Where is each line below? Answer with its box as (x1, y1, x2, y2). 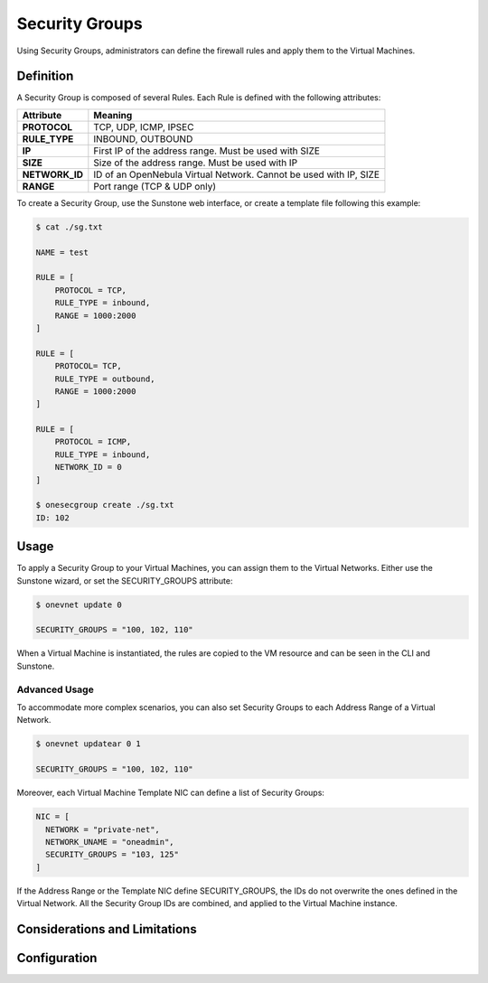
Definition (16, 69, 74, 84)
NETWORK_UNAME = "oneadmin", (45, 837, 175, 847)
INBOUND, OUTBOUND (93, 132, 193, 145)
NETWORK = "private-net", (45, 824, 160, 835)
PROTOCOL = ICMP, (54, 436, 132, 447)
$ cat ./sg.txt (35, 221, 103, 232)
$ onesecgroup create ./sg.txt (35, 500, 175, 510)
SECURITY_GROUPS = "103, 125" (45, 849, 180, 860)
